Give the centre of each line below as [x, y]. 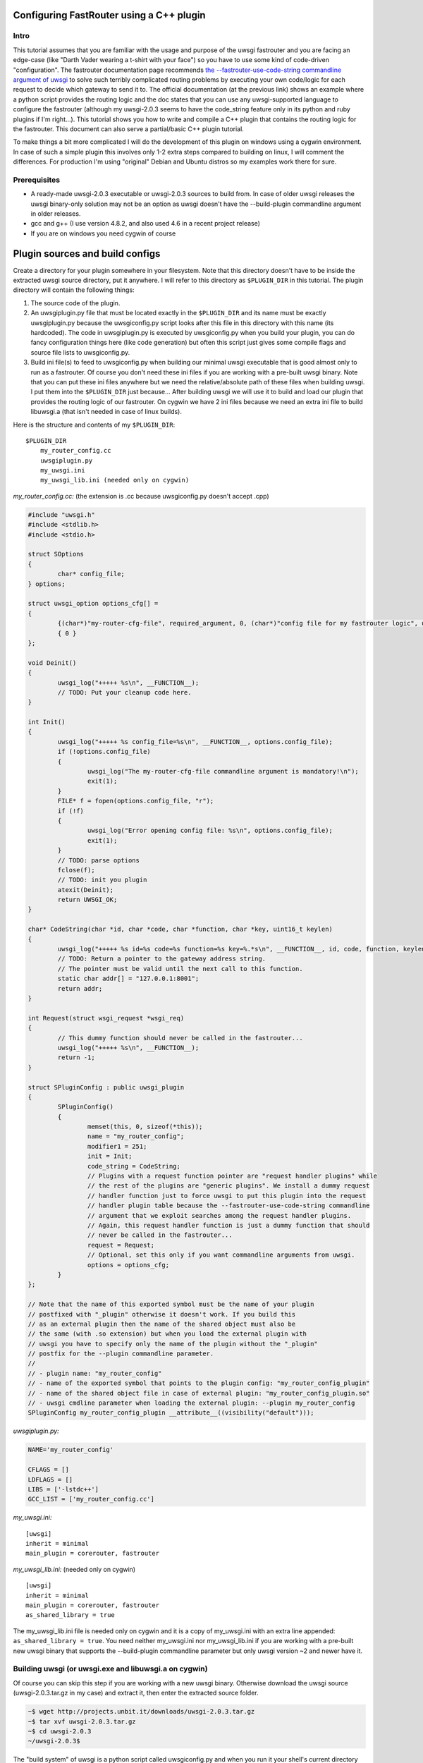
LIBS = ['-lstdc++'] [63, 1489]
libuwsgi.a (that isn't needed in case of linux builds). [106, 412]
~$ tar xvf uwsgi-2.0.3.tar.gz [82, 1721]
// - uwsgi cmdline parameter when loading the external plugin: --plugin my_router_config [191, 1403]
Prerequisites [36, 180]
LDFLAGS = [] [50, 1480]
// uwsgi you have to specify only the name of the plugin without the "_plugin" [173, 1344]
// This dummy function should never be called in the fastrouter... [180, 1038]
